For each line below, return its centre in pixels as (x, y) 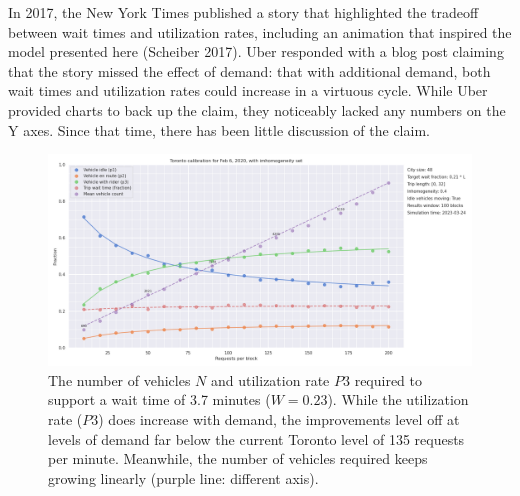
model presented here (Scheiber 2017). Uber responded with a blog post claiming (256, 51)
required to (388, 379)
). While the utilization (398, 399)
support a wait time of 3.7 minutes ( (159, 399)
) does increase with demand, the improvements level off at (279, 418)
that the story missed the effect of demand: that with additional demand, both (249, 70)
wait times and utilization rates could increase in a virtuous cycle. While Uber (248, 90)
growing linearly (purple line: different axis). (183, 477)
